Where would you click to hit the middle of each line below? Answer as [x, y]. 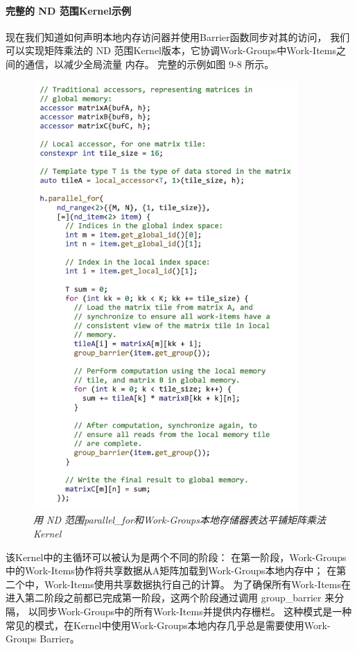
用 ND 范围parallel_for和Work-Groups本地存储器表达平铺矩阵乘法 [180, 520]
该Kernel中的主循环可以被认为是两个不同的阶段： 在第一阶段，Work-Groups [176, 557]
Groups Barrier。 [43, 639]
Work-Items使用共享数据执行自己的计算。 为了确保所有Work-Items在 [197, 584]
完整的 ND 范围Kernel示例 [69, 10]
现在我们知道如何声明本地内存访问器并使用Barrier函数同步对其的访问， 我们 [178, 36]
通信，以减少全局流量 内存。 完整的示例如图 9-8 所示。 [149, 64]
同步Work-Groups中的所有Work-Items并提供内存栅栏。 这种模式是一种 [195, 611]
